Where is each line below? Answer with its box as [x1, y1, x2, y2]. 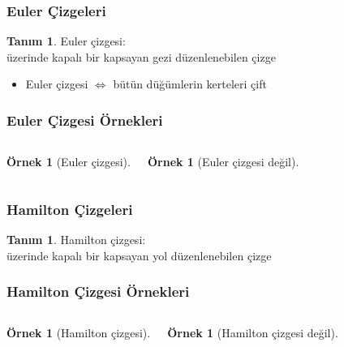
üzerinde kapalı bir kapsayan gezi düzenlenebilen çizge [6, 48, 276, 65]
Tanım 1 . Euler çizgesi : [6, 32, 126, 49]
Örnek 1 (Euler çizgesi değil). [147, 153, 299, 170]
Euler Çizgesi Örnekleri [6, 109, 163, 130]
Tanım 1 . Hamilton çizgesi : [6, 231, 146, 248]
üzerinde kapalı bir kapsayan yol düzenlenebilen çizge [6, 246, 272, 263]
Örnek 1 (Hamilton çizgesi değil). [167, 324, 338, 341]
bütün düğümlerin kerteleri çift [113, 75, 267, 92]
